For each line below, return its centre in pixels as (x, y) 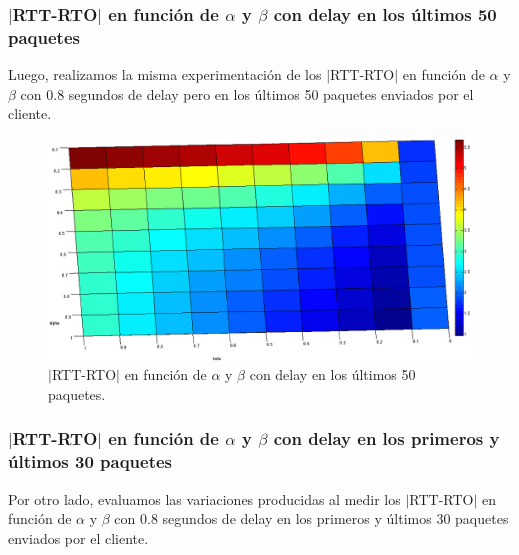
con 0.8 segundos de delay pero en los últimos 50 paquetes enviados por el (247, 93)
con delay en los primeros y (386, 438)
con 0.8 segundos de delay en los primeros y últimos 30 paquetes (311, 518)
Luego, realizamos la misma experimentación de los (165, 74)
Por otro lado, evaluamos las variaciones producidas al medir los (204, 498)
